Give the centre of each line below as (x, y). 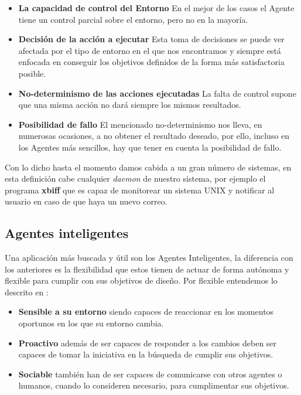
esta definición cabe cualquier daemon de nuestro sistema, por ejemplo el (135, 178)
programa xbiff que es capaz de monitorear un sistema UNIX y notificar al (140, 190)
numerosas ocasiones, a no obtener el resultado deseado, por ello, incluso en (154, 136)
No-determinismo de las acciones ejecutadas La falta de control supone (157, 93)
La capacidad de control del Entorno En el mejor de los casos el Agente (156, 8)
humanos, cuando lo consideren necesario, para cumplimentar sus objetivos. (154, 385)
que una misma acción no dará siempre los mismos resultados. (130, 105)
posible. (32, 73)
